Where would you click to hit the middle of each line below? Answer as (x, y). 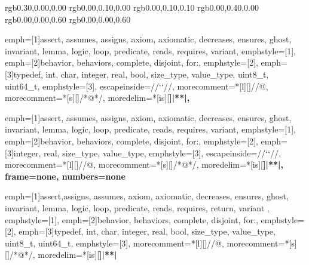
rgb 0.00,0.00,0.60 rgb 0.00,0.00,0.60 (68, 19)
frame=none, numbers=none (65, 176)
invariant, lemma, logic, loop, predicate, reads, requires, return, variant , (137, 207)
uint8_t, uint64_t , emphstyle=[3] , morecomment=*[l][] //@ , (114, 243)
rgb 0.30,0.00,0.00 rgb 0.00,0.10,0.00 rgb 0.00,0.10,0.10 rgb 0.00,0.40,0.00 (132, 7)
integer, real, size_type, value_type (79, 152)
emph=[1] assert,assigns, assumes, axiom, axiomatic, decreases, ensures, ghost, (147, 196)
